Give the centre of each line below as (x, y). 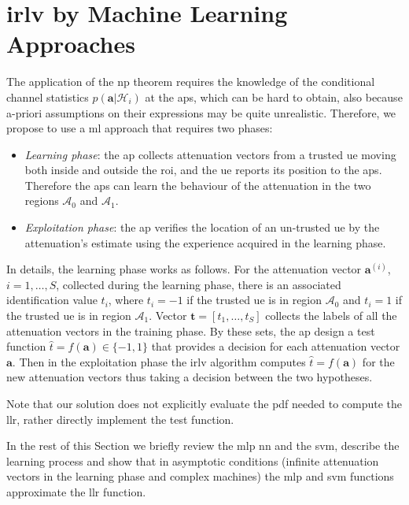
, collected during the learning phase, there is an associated (199, 284)
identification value (52, 300)
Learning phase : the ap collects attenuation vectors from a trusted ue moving (210, 154)
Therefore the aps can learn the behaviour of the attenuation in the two (198, 185)
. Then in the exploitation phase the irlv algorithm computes (159, 361)
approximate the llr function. (76, 491)
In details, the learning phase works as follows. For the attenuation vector (184, 269)
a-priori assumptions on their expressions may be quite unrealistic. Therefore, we (201, 112)
